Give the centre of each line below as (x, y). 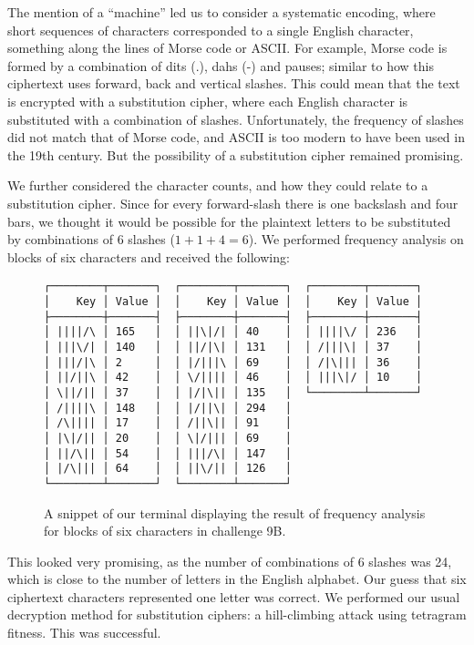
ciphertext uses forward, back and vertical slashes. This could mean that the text (234, 83)
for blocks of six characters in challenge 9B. (165, 531)
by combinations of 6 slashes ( (91, 239)
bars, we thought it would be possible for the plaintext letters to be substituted (229, 221)
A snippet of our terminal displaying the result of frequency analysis (235, 512)
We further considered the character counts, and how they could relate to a (218, 185)
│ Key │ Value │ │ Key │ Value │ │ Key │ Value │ (233, 301)
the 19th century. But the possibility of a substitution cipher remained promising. (236, 154)
